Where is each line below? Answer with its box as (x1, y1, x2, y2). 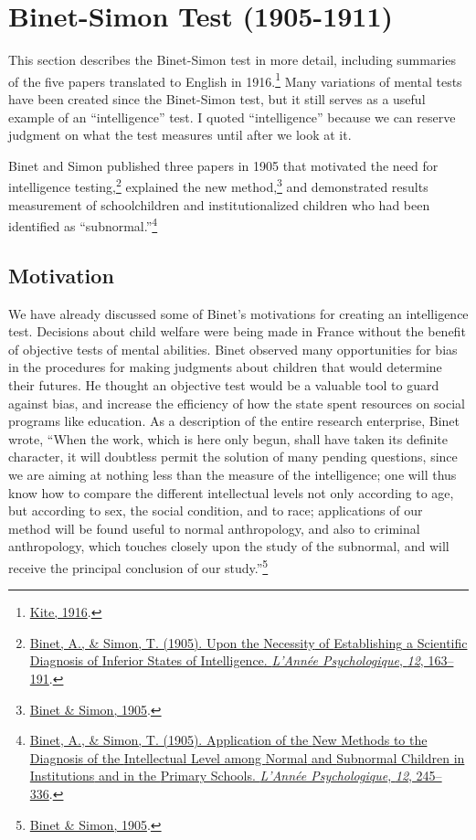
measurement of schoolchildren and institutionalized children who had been (8, 195, 430, 214)
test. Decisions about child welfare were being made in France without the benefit (8, 322, 466, 341)
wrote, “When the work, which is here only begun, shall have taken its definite (8, 429, 449, 448)
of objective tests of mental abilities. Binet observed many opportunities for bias (8, 339, 458, 358)
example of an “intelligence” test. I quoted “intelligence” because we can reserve (8, 107, 456, 126)
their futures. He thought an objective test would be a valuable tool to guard (8, 376, 439, 395)
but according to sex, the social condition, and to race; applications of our (8, 501, 423, 520)
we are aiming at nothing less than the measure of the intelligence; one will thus (8, 464, 457, 484)
